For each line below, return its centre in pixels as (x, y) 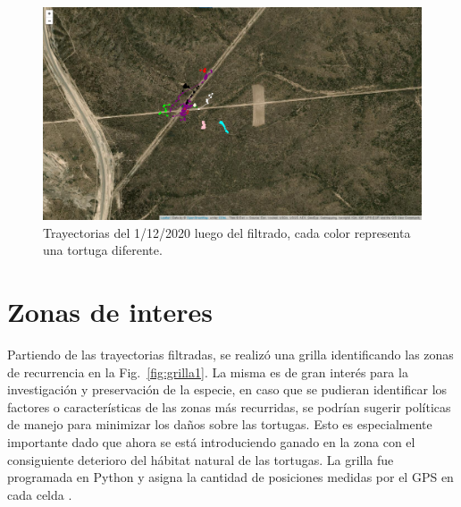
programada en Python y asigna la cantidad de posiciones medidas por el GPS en (230, 477)
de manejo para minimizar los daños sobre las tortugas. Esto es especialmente (220, 424)
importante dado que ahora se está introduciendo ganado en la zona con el (211, 441)
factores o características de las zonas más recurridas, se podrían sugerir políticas (229, 406)
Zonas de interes (110, 312)
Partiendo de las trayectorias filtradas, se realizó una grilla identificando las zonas (230, 354)
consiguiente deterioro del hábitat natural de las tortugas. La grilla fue (201, 459)
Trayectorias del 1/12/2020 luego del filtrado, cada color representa (227, 232)
